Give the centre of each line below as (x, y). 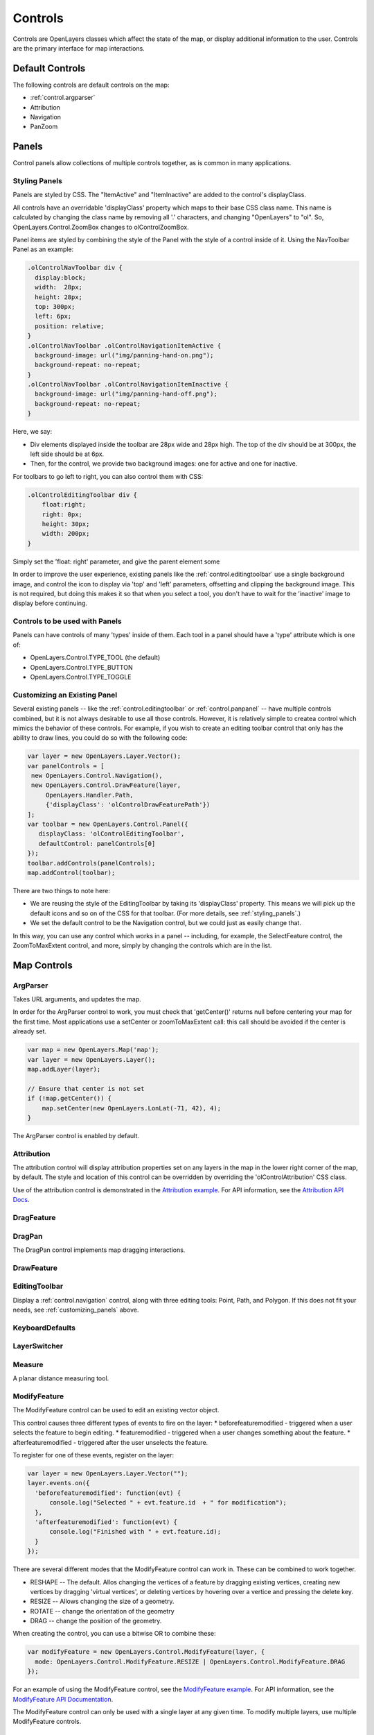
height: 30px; (66, 524)
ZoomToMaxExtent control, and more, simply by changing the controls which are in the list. (142, 945)
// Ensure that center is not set (86, 1089)
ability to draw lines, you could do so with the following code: (100, 738)
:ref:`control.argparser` (63, 98)
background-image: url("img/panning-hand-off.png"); (126, 394)
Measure (28, 1364)
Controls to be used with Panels (67, 621)
